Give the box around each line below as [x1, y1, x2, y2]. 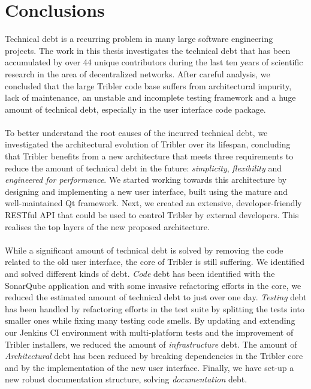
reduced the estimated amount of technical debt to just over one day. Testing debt [5, 291, 307, 303]
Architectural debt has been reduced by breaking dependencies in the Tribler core [5, 349, 303, 362]
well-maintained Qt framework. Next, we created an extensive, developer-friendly [5, 197, 302, 209]
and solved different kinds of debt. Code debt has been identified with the [5, 267, 275, 279]
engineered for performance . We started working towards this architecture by [5, 173, 287, 186]
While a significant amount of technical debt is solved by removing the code [5, 243, 283, 256]
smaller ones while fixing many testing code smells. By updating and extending [5, 314, 295, 327]
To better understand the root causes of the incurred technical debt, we [5, 126, 268, 138]
